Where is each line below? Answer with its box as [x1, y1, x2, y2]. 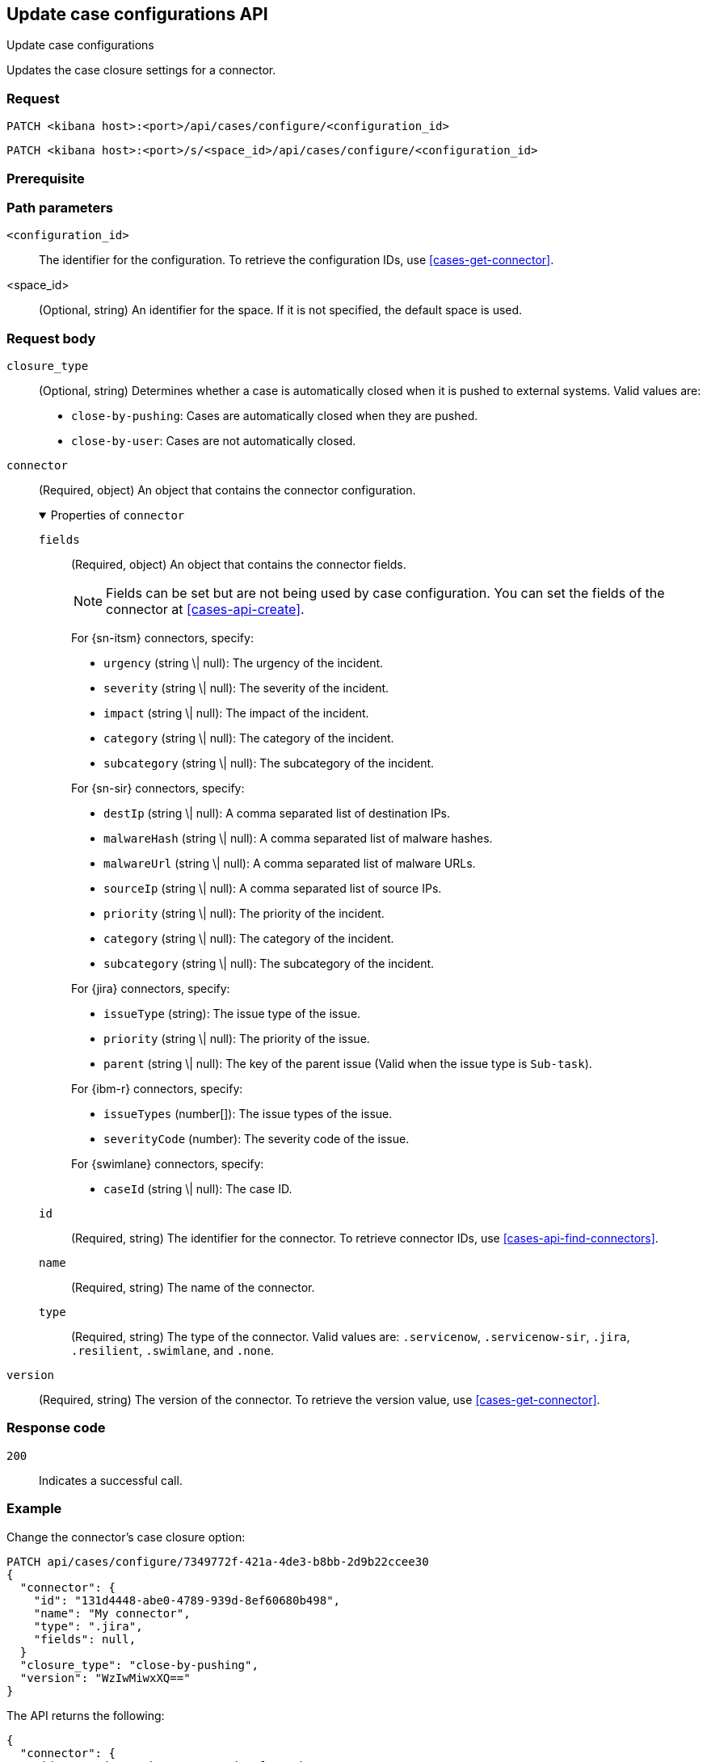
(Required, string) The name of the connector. [71, 1280, 315, 1295]
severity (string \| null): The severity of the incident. [103, 681, 389, 696]
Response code [6, 1419, 106, 1436]
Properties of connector [50, 508, 185, 523]
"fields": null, [33, 1632, 137, 1646]
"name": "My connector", [33, 1606, 191, 1620]
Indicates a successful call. [39, 1473, 183, 1487]
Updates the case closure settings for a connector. [6, 63, 276, 78]
